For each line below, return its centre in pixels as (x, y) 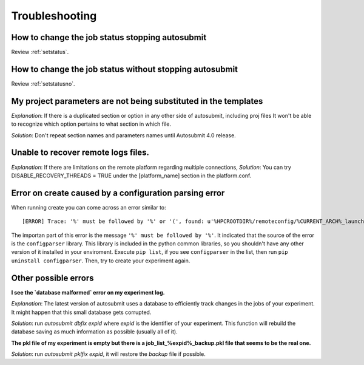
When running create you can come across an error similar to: (89, 207)
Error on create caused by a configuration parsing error (118, 193)
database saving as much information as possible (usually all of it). (95, 332)
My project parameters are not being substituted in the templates (137, 101)
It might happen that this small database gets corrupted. (81, 312)
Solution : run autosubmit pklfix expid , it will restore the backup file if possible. (108, 354)
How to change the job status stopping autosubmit (109, 37)
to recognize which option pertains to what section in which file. (91, 124)
